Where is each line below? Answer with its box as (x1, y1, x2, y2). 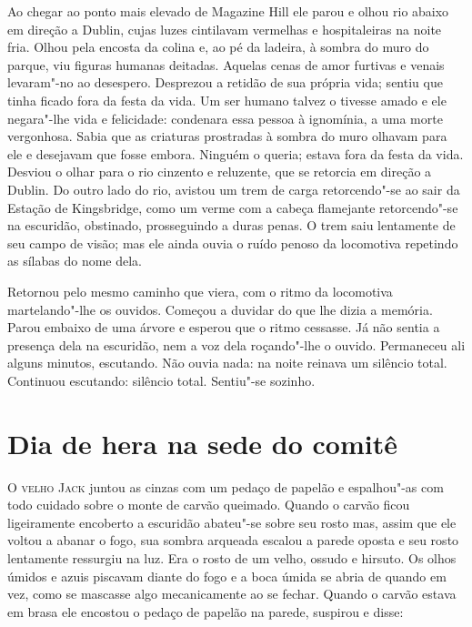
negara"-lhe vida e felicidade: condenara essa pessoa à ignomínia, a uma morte (7, 108, 443, 127)
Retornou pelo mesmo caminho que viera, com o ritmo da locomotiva (7, 281, 393, 300)
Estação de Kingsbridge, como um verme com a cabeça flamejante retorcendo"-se (7, 197, 458, 217)
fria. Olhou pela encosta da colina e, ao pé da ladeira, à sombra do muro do (7, 37, 429, 56)
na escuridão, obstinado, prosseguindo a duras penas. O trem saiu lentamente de (7, 216, 456, 235)
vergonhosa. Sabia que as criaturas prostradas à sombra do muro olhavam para (7, 126, 447, 146)
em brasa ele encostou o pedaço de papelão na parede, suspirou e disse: (7, 602, 404, 621)
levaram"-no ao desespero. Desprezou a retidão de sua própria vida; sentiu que (7, 73, 443, 92)
